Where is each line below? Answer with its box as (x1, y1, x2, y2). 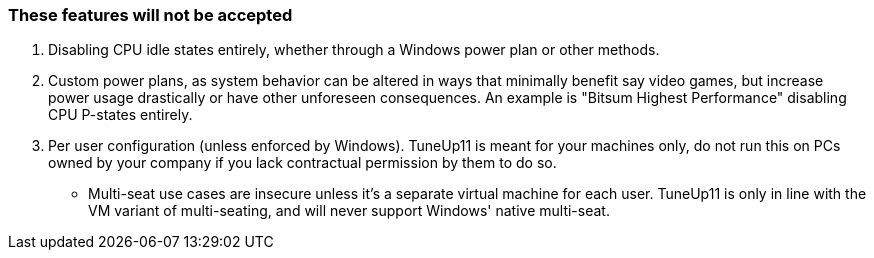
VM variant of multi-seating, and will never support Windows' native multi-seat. (88, 202, 610, 220)
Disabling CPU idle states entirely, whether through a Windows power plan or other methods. (48, 41, 660, 59)
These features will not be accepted (8, 5, 293, 25)
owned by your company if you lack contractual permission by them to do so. (48, 154, 557, 172)
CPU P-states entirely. (48, 106, 193, 124)
